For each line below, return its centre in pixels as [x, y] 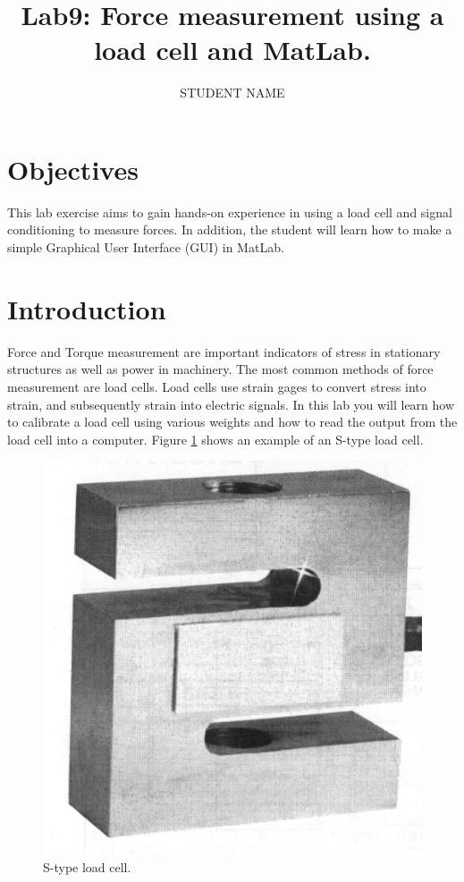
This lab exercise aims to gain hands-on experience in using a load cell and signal [230, 212]
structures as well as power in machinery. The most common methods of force [220, 369]
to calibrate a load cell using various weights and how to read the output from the [232, 422]
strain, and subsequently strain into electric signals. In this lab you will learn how [231, 404]
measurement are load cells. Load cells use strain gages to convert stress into [217, 386]
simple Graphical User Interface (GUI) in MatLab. [146, 247]
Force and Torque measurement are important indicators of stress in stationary [224, 351]
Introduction [87, 308]
